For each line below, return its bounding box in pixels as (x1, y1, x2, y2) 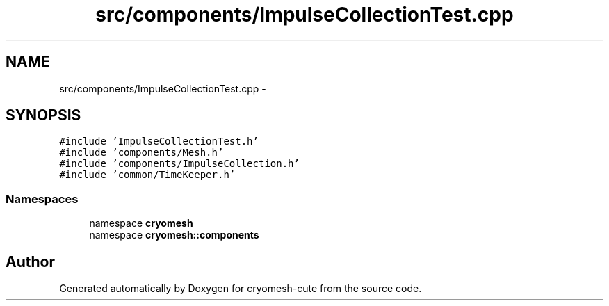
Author (6, 252, 55, 271)
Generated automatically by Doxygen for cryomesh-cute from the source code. (59, 282, 422, 295)
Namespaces (6, 191, 79, 206)
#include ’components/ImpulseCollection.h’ (59, 158, 300, 170)
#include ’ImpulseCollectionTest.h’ (59, 136, 259, 147)
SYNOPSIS (6, 106, 81, 124)
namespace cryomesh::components (89, 229, 259, 241)
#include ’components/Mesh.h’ (59, 147, 224, 159)
